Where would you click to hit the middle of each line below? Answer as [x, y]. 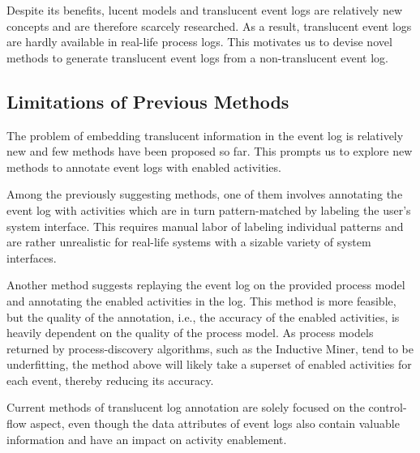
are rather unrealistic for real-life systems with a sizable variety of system [189, 242]
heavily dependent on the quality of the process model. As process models [190, 333]
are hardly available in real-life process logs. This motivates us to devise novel [199, 42]
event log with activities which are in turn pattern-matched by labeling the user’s [209, 209]
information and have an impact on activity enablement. [147, 439]
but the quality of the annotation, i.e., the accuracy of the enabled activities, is [203, 316]
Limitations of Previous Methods [148, 101]
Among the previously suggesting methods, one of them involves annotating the [205, 194]
